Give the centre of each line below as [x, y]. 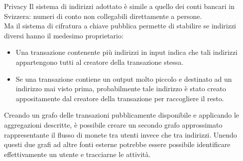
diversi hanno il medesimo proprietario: [64, 35]
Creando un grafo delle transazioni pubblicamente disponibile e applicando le [122, 115]
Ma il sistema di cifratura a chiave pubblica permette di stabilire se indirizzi [120, 26]
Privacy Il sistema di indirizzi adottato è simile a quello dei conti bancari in [119, 6]
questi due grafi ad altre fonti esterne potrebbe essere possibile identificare [117, 144]
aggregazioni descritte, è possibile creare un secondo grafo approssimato [113, 124]
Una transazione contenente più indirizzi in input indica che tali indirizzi [126, 52]
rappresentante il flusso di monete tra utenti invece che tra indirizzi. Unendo [121, 134]
